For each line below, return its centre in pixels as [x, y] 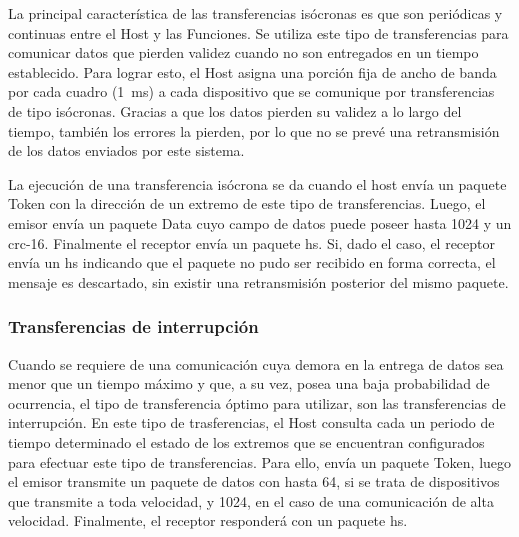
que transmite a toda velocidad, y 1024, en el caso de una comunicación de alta [251, 500]
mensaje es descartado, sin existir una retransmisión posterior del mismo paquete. [258, 281]
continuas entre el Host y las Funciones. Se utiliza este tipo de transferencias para [258, 32]
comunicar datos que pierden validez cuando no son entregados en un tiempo [243, 52]
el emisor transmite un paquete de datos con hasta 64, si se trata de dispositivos [254, 481]
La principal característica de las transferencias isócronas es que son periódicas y [255, 13]
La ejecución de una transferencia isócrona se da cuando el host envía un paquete [257, 183]
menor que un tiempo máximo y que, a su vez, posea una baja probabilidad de [249, 383]
